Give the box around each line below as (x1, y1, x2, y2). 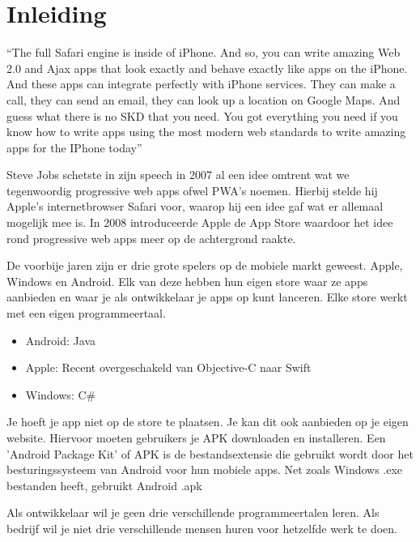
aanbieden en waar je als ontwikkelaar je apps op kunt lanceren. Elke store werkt (6, 288, 408, 305)
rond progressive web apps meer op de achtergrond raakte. (6, 229, 296, 246)
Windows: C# (25, 386, 96, 403)
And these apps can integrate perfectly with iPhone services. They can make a (6, 75, 396, 92)
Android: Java (25, 331, 95, 348)
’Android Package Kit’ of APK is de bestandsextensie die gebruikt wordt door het (6, 445, 414, 462)
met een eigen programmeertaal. (6, 305, 166, 322)
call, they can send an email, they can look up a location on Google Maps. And (6, 91, 401, 108)
